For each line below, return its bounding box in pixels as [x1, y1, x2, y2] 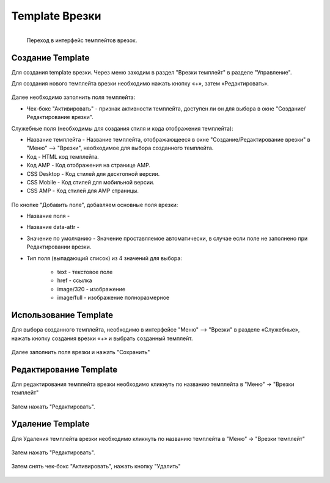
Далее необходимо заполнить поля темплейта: [11, 93, 136, 101]
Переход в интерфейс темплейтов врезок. [26, 37, 137, 44]
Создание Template [11, 53, 90, 63]
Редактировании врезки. [26, 243, 92, 250]
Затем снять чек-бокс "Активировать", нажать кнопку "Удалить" [11, 463, 182, 470]
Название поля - [26, 212, 70, 220]
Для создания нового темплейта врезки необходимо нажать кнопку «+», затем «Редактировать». [11, 80, 269, 87]
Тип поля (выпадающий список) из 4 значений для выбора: [26, 254, 183, 262]
